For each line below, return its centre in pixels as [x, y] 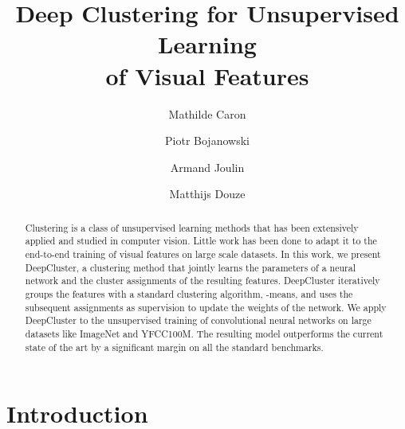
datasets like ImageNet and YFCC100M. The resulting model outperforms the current [204, 333]
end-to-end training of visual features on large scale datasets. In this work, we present [203, 253]
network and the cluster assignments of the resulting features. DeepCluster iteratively [202, 281]
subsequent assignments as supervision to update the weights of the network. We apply [206, 307]
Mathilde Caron [207, 113]
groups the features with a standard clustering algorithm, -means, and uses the [189, 293]
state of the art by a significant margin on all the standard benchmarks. [174, 347]
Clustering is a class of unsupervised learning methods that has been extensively [192, 227]
